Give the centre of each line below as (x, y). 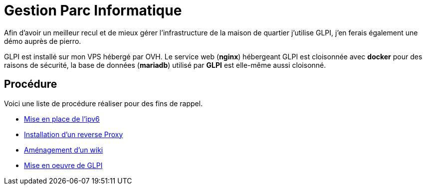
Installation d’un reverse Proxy (74, 134)
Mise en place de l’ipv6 (62, 119)
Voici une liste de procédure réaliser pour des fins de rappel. (104, 103)
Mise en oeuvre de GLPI (63, 165)
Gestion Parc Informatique (93, 10)
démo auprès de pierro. (43, 41)
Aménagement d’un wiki (64, 150)
